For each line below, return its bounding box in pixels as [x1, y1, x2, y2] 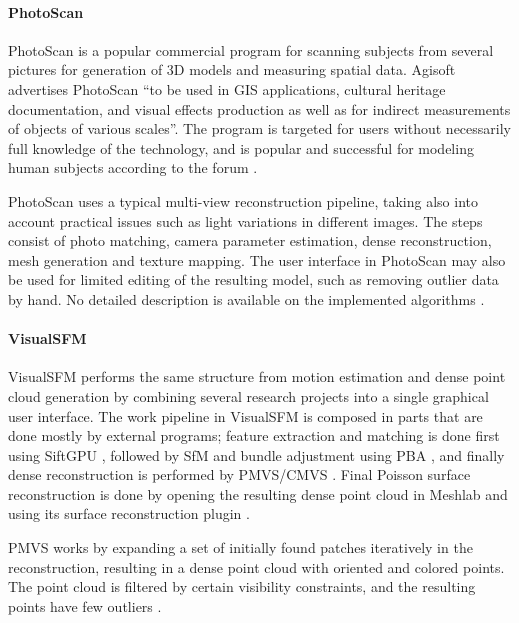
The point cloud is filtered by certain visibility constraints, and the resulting [8, 576, 476, 597]
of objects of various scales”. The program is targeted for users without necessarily [8, 118, 511, 139]
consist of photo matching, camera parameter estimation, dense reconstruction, [8, 230, 492, 251]
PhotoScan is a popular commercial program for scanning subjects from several [8, 39, 494, 60]
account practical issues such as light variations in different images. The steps [8, 210, 483, 231]
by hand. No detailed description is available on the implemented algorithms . [8, 288, 485, 309]
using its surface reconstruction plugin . [8, 503, 250, 524]
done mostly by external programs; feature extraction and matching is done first [8, 425, 500, 446]
